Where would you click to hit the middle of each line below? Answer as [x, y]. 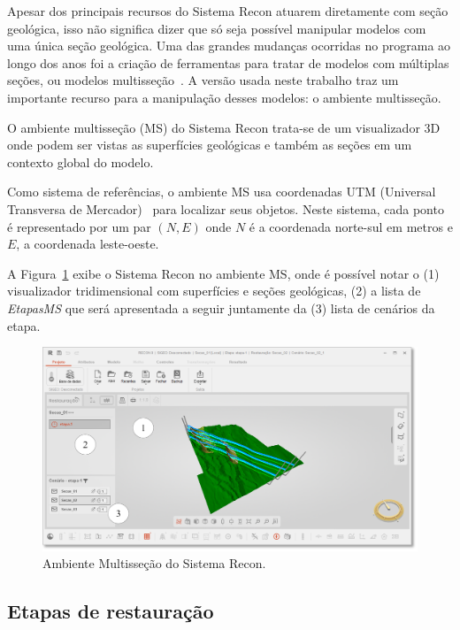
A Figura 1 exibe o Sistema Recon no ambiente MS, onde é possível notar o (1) [223, 273]
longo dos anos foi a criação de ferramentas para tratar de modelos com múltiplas [228, 62]
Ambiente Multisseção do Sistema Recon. [154, 563]
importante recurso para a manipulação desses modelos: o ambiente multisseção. [224, 97]
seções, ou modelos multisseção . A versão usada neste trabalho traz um [203, 80]
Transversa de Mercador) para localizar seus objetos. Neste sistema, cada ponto [226, 208]
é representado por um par [79, 226]
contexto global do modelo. [80, 161]
